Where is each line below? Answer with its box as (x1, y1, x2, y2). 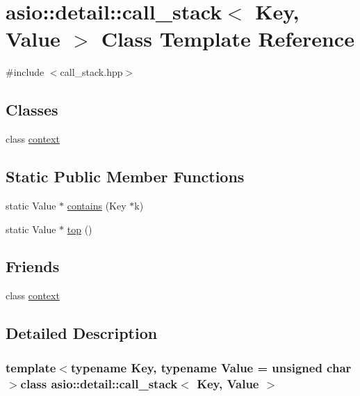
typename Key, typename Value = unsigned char (70, 358, 352, 376)
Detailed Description (6, 322, 158, 344)
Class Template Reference (101, 24, 354, 53)
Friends (6, 255, 60, 277)
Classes (6, 99, 58, 120)
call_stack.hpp (60, 65, 123, 79)
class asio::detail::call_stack (20, 374, 178, 392)
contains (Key (67, 198, 126, 212)
